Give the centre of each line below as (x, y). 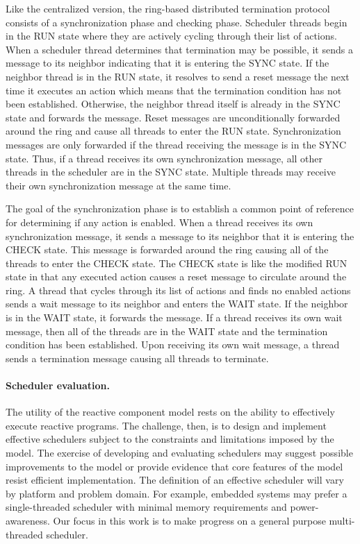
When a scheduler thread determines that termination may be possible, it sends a (179, 49)
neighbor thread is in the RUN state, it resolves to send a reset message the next (178, 76)
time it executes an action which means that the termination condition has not (174, 90)
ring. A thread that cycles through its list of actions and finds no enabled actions (178, 290)
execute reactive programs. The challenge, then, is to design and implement (166, 425)
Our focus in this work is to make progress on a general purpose (189, 520)
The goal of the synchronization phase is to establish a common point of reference (180, 209)
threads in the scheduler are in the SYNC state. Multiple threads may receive (171, 172)
